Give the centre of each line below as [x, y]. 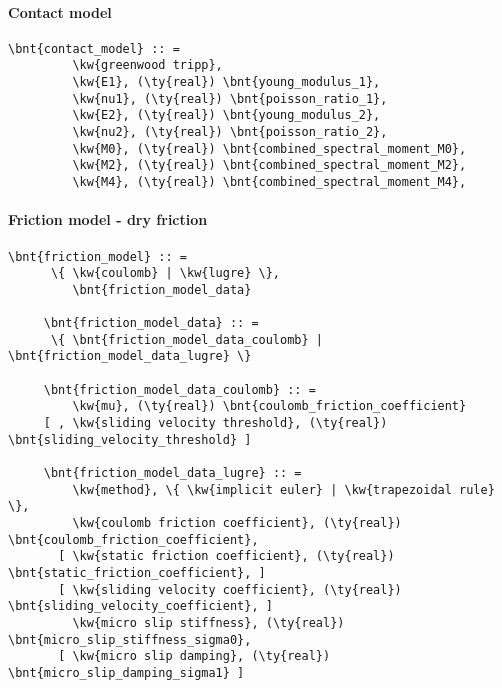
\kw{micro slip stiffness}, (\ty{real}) [208, 622]
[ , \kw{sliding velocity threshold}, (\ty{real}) [215, 423]
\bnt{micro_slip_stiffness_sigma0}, [130, 639]
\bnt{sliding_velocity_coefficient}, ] [140, 606]
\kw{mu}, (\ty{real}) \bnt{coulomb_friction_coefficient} [269, 406]
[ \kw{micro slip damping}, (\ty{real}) [194, 656]
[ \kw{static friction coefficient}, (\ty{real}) [226, 556]
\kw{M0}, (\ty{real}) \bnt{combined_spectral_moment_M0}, [269, 148]
